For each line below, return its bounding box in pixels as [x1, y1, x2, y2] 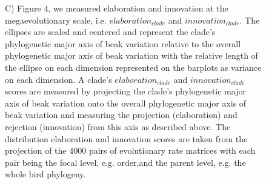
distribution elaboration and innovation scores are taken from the [5, 132, 248, 145]
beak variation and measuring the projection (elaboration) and [5, 108, 238, 121]
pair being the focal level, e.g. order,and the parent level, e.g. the [5, 156, 246, 168]
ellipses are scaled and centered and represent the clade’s [5, 25, 216, 38]
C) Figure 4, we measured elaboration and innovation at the [5, 2, 228, 14]
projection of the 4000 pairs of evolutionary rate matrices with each [5, 144, 256, 157]
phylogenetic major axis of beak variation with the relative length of [5, 49, 258, 62]
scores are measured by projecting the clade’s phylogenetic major [5, 85, 246, 97]
